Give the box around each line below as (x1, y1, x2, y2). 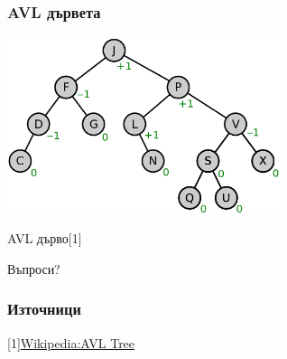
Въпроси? (7, 259, 60, 278)
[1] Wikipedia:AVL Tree (7, 333, 135, 352)
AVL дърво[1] (7, 229, 82, 248)
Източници (7, 298, 81, 320)
